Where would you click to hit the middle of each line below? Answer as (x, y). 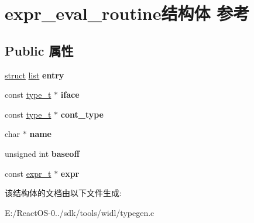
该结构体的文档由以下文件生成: (63, 193)
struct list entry (35, 75)
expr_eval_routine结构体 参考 (127, 13)
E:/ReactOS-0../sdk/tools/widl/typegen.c (80, 212)
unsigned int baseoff (42, 153)
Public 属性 (39, 50)
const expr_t (28, 173)
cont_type (82, 114)
